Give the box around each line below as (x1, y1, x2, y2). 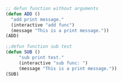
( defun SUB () (5, 49, 41, 55)
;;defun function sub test (5, 44, 72, 50)
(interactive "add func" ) (11, 22, 75, 28)
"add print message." (11, 17, 65, 22)
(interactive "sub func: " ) (18, 60, 88, 66)
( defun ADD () (5, 11, 41, 17)
